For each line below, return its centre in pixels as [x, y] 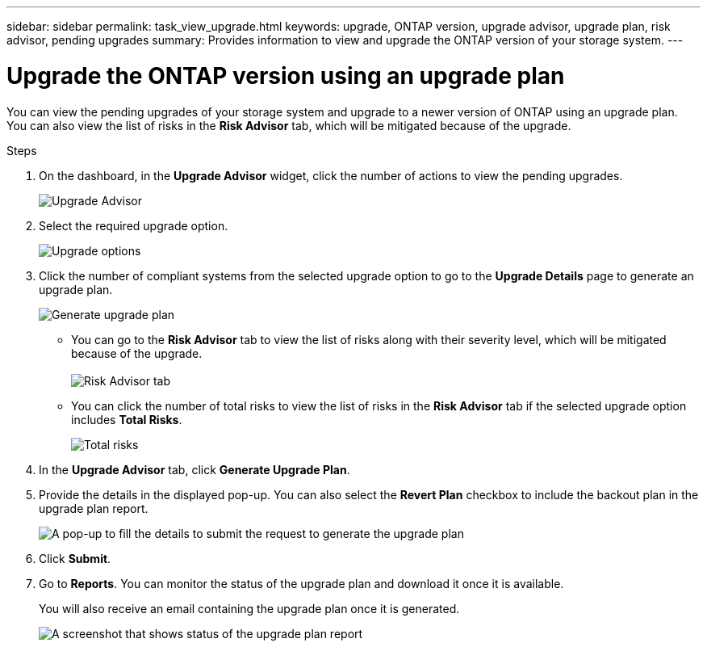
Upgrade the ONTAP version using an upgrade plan [286, 76]
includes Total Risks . [127, 419]
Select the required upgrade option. [134, 225]
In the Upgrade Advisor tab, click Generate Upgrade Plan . [195, 469]
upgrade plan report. [94, 508]
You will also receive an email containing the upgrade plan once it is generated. [249, 608]
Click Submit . [75, 558]
